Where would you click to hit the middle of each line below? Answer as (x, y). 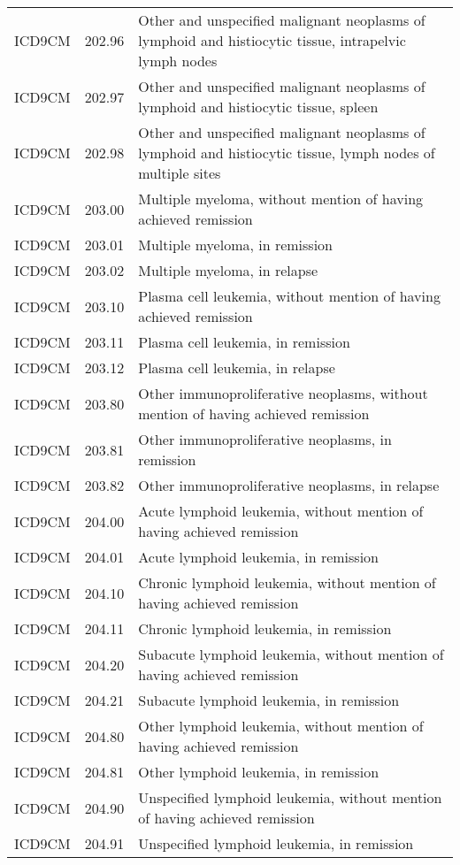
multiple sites (180, 173)
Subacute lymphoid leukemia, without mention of (291, 654)
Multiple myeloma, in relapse (228, 270)
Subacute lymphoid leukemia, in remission (269, 700)
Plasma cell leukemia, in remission (244, 342)
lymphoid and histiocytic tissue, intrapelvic (272, 40)
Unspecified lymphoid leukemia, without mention (290, 797)
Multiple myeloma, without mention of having (281, 199)
